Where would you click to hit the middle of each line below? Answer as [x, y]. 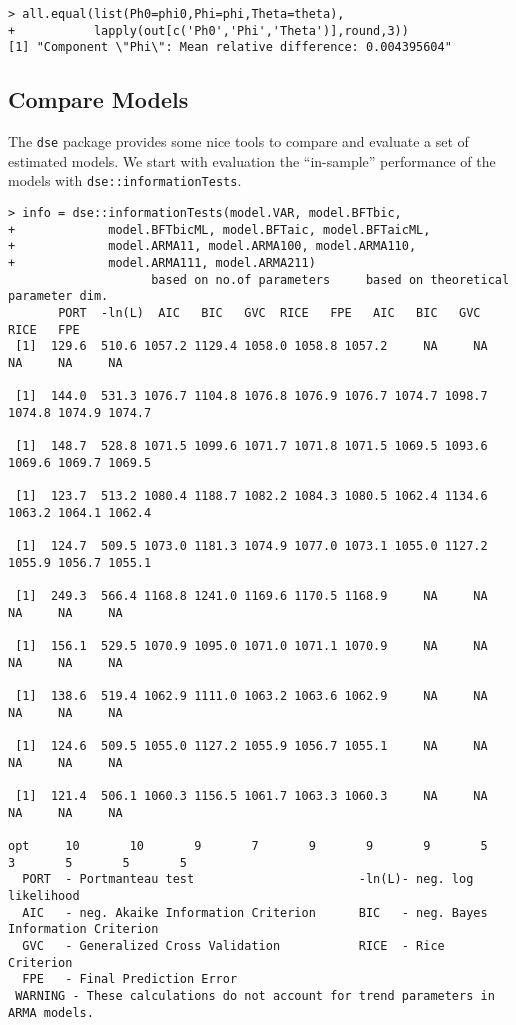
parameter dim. [58, 296]
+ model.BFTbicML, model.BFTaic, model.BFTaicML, [219, 229]
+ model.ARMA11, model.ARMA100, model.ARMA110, [212, 246]
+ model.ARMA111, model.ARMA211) [162, 263]
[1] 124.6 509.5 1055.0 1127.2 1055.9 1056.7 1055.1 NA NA [251, 746]
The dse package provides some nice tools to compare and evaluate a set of [238, 141]
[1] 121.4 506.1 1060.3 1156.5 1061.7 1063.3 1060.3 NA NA [251, 796]
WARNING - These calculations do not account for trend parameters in [255, 995]
